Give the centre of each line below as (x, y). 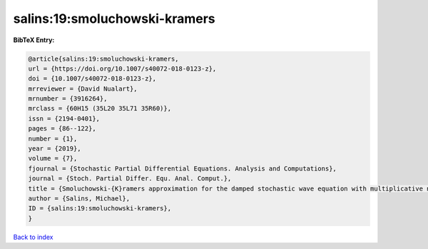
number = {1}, (53, 138)
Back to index (33, 237)
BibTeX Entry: (34, 40)
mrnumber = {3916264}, (68, 99)
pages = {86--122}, (62, 129)
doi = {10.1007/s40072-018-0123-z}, (92, 79)
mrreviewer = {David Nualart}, (83, 88)
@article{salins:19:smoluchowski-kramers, (103, 59)
